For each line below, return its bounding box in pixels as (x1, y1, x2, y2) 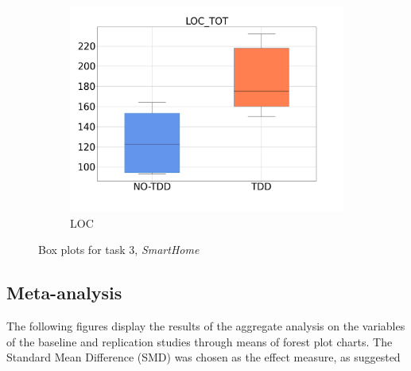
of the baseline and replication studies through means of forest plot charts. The (6, 333, 393, 350)
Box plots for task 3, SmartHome (38, 241, 200, 258)
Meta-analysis (6, 280, 122, 305)
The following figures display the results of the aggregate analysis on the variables (6, 317, 405, 334)
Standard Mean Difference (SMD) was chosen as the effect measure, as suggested (6, 349, 401, 365)
